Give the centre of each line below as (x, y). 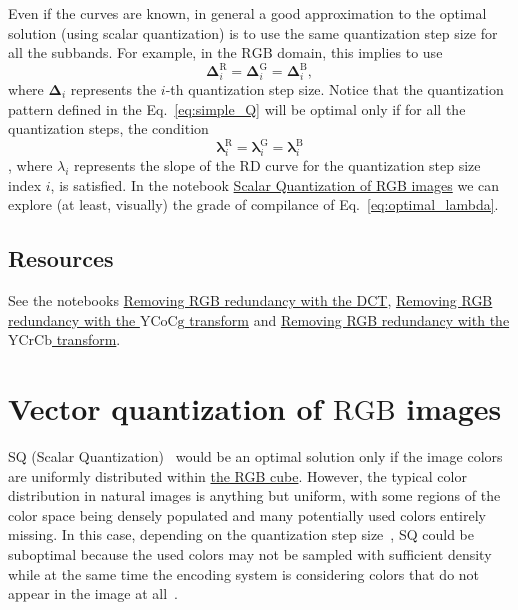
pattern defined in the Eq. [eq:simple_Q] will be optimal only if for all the (237, 108)
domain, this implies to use (360, 52)
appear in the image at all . (93, 593)
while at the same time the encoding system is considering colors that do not (244, 573)
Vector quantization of (165, 408)
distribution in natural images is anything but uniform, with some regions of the (254, 495)
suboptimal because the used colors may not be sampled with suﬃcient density (250, 553)
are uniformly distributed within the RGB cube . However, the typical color (237, 475)
